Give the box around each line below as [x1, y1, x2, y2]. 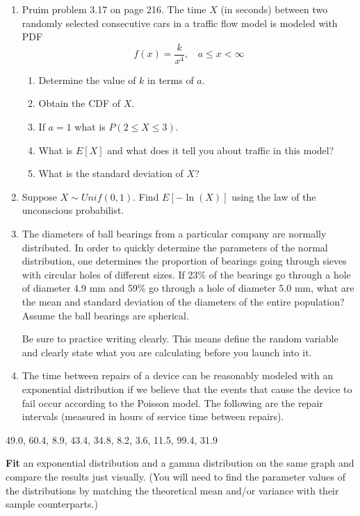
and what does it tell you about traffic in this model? [107, 142, 334, 157]
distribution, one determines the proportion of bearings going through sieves [22, 253, 347, 268]
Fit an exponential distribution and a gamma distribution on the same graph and [6, 456, 354, 470]
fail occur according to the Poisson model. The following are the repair [22, 395, 323, 410]
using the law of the [231, 189, 316, 203]
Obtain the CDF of [38, 96, 121, 110]
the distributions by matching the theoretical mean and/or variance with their [6, 483, 339, 497]
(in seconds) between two [220, 2, 328, 16]
